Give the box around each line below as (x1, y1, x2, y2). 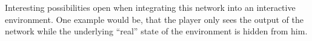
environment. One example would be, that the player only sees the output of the (5, 13, 304, 25)
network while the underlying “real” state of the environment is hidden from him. (5, 25, 308, 37)
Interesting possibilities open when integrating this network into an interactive (5, 1, 296, 13)
